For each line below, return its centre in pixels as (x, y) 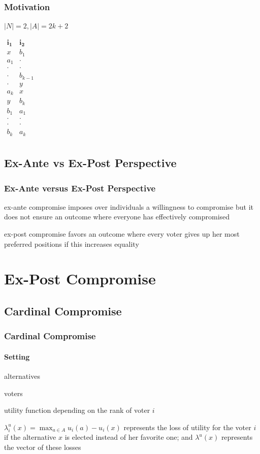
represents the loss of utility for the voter (187, 427)
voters (13, 393)
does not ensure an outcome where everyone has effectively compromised (117, 217)
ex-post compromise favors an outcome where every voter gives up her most (122, 234)
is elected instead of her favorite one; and (129, 437)
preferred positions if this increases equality (72, 244)
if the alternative (30, 437)
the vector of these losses (43, 447)
